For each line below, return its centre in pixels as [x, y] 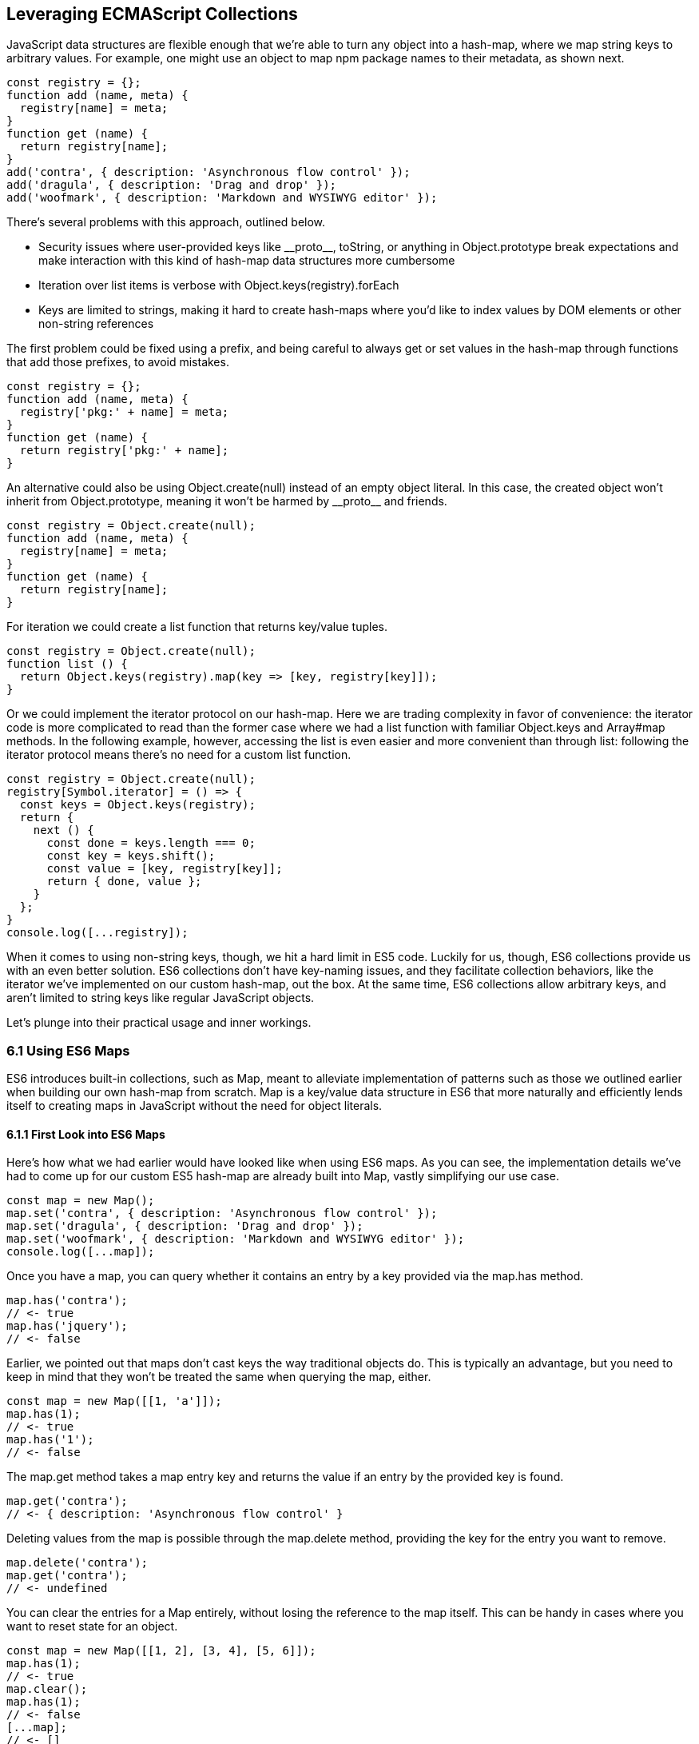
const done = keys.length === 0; [151, 843]
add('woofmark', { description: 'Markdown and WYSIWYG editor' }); [222, 198]
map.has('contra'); [67, 1301]
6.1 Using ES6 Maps [68, 1050]
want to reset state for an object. [92, 1626]
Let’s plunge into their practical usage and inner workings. [159, 1023]
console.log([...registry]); [97, 933]
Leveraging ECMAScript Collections [152, 14]
